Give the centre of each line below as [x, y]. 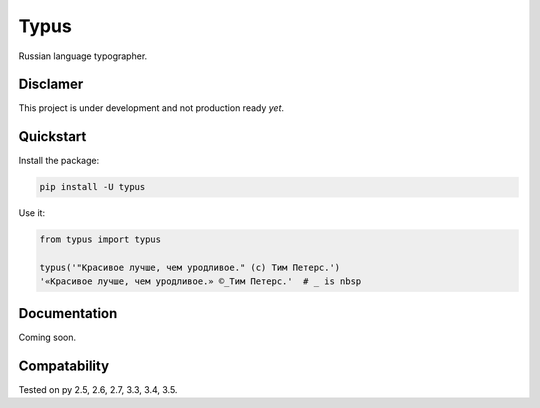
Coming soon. [47, 337]
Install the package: [59, 161]
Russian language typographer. [83, 56]
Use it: [31, 213]
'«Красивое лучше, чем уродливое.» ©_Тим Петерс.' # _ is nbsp [200, 281]
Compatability [64, 365]
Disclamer [51, 84]
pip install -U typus [92, 187]
